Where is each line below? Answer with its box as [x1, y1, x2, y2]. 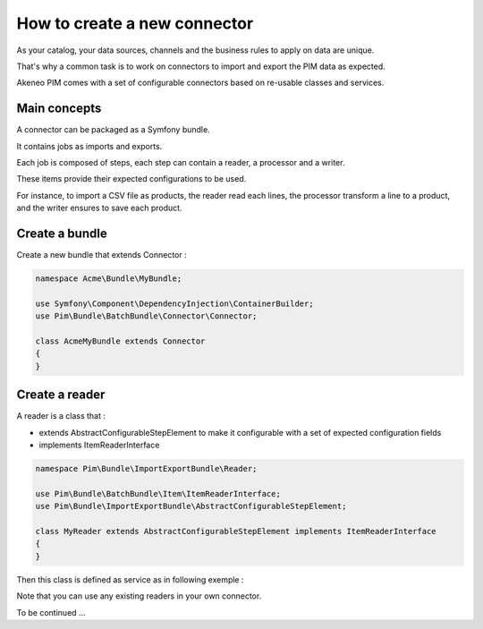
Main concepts [16, 101, 102, 116]
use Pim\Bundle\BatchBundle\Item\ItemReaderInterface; [35, 489, 281, 498]
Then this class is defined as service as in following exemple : [16, 574, 244, 585]
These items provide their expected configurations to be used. [16, 174, 247, 184]
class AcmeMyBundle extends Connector [35, 336, 206, 346]
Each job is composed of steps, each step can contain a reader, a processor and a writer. [16, 157, 345, 168]
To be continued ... [16, 607, 86, 617]
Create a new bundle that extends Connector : [16, 250, 187, 260]
